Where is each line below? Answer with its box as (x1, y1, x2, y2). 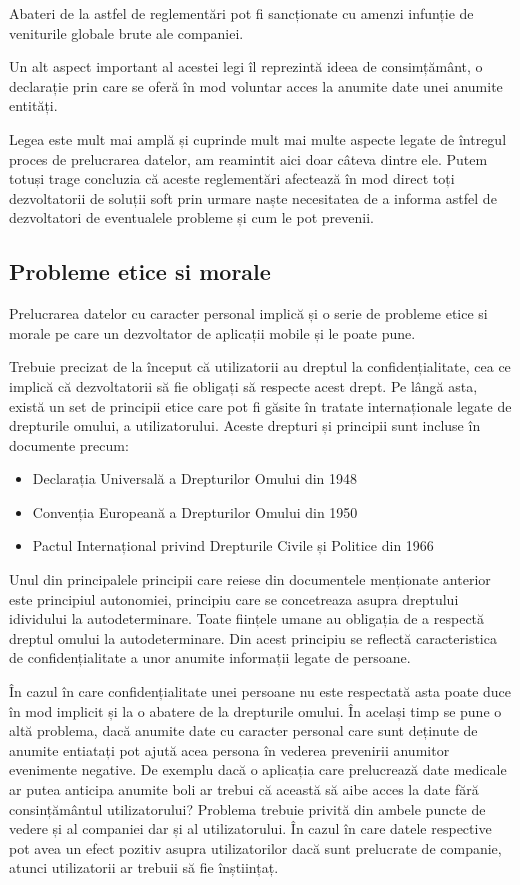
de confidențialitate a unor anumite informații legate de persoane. (9, 647, 411, 668)
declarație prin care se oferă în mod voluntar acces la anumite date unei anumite (9, 75, 503, 96)
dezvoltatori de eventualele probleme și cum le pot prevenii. (9, 207, 374, 228)
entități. (9, 95, 58, 116)
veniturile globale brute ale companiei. (9, 22, 244, 43)
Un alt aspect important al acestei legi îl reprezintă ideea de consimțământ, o (9, 56, 483, 77)
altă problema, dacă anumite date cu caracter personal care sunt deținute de (9, 720, 478, 741)
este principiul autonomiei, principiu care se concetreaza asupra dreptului (9, 588, 459, 609)
